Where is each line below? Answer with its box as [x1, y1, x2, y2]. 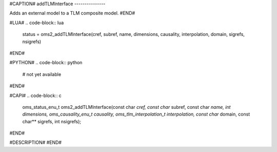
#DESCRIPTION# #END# [9, 139, 62, 146]
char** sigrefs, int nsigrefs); [22, 118, 82, 124]
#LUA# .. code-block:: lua [9, 20, 64, 26]
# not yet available [22, 71, 62, 77]
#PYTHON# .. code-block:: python [9, 60, 83, 66]
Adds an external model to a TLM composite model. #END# [9, 10, 135, 16]
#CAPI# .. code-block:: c [9, 92, 62, 99]
